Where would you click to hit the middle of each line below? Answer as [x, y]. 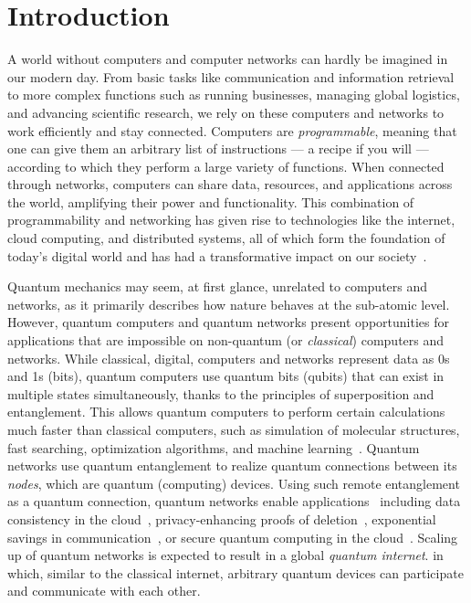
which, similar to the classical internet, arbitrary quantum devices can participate [235, 572]
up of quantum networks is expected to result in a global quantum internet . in [225, 555]
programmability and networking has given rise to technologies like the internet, [231, 220]
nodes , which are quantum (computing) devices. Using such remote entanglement [234, 483]
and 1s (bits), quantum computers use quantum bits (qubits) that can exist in [226, 376]
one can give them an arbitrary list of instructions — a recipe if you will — [218, 148]
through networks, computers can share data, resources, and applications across [230, 184]
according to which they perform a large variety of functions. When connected [226, 166]
